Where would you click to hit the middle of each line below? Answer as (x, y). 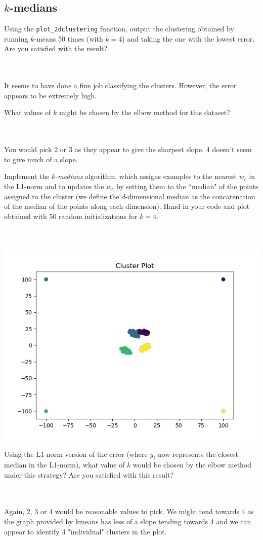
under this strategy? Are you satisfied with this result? (89, 474)
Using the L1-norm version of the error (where (76, 454)
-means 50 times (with (69, 38)
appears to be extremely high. (50, 95)
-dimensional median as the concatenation (190, 196)
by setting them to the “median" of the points (187, 186)
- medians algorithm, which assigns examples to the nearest (146, 176)
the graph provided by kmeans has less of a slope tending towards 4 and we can (128, 521)
